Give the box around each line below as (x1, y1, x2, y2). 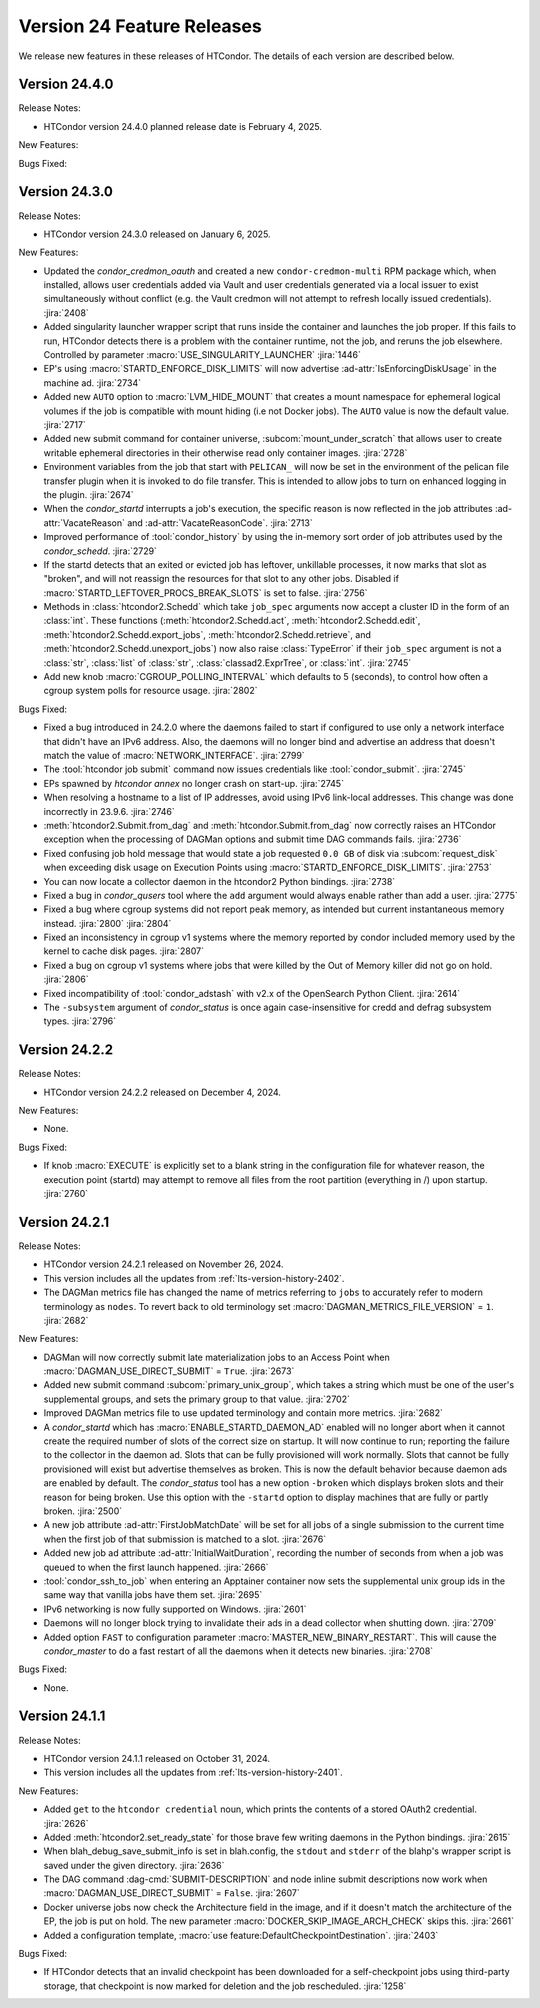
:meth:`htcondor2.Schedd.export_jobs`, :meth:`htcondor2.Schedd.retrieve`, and (43, 628, 372, 640)
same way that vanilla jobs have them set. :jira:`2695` (43, 1589, 263, 1601)
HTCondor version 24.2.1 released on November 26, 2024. (43, 1258, 284, 1270)
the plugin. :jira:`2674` (43, 488, 134, 500)
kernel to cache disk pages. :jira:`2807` (43, 945, 205, 957)
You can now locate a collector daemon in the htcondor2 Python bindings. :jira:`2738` (43, 875, 396, 887)
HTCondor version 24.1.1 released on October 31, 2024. (43, 1752, 270, 1764)
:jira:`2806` (43, 973, 89, 985)
